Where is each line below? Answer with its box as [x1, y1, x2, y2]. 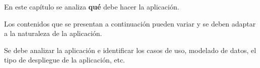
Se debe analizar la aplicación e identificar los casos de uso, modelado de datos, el [4, 44, 256, 55]
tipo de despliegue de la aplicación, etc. [4, 54, 125, 65]
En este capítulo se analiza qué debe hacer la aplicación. [4, 1, 179, 11]
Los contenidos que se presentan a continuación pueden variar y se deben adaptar [4, 18, 256, 28]
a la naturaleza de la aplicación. [4, 28, 102, 38]
